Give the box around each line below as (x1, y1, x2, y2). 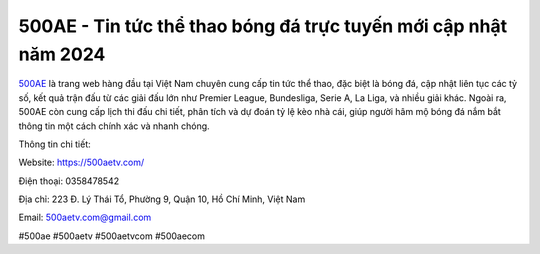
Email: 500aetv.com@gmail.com (18, 211, 152, 224)
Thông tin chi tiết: (18, 138, 92, 150)
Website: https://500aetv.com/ (18, 156, 145, 169)
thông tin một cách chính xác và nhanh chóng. (18, 120, 210, 132)
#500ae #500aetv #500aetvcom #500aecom (18, 230, 205, 242)
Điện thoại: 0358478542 (18, 175, 120, 187)
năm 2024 (18, 43, 106, 65)
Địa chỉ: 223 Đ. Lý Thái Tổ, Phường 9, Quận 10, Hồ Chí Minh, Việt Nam (18, 193, 306, 205)
